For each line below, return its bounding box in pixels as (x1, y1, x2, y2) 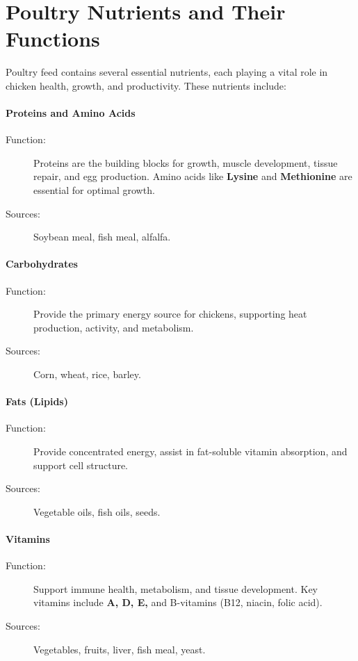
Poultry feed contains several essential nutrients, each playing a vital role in (6, 65, 328, 79)
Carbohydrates (6, 256, 78, 271)
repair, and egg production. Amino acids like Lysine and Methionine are (33, 169, 352, 183)
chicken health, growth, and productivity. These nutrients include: (6, 78, 286, 92)
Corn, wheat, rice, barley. (33, 367, 141, 382)
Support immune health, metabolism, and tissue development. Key (33, 581, 318, 596)
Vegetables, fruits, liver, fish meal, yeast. (33, 642, 206, 656)
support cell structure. (33, 457, 129, 472)
